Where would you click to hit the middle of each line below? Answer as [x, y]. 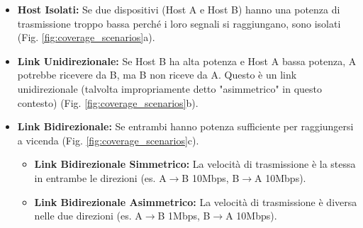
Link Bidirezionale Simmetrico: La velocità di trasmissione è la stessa [195, 164]
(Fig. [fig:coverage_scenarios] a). [86, 37]
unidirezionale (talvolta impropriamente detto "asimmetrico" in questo [170, 88]
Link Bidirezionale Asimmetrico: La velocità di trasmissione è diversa [196, 201]
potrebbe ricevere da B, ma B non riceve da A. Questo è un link [157, 75]
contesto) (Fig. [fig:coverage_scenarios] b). [108, 102]
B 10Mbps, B [211, 177]
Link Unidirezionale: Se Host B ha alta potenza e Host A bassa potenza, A [187, 61]
